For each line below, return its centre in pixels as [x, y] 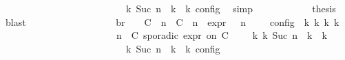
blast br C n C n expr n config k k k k [172, 21]
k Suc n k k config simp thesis [231, 8]
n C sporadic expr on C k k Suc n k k [221, 35]
